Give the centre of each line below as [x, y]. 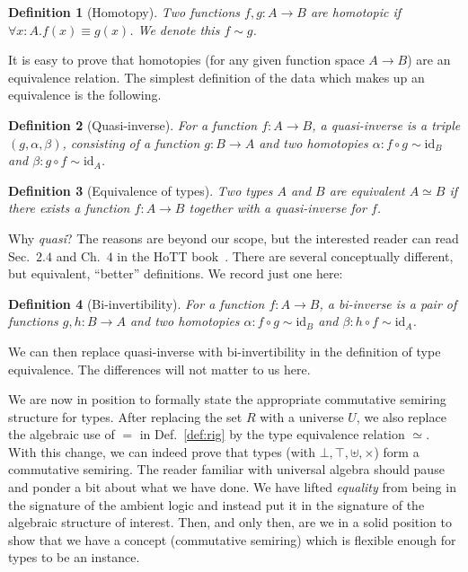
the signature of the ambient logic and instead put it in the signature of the [216, 504]
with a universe [302, 416]
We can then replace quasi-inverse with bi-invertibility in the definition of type [225, 351]
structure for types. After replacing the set [125, 416]
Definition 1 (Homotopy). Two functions [124, 12]
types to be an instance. [74, 557]
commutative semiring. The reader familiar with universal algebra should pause [226, 469]
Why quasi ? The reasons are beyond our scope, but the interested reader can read [234, 238]
